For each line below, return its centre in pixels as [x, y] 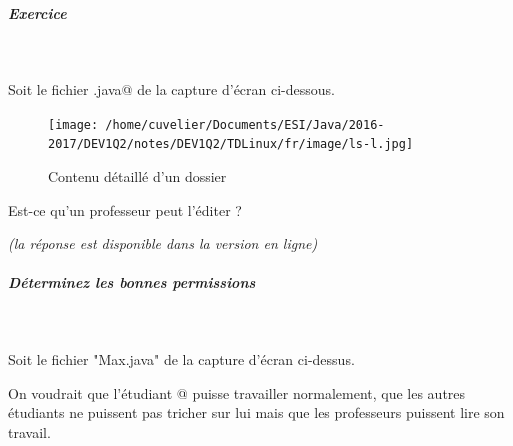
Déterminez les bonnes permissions [132, 282]
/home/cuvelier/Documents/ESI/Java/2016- [245, 124]
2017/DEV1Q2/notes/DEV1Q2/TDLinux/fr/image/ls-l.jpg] [231, 144]
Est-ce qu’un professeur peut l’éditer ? [125, 209]
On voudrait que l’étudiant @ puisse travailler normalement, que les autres [237, 392]
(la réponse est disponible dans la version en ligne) [163, 243]
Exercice [37, 12]
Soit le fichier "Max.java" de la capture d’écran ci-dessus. [181, 359]
